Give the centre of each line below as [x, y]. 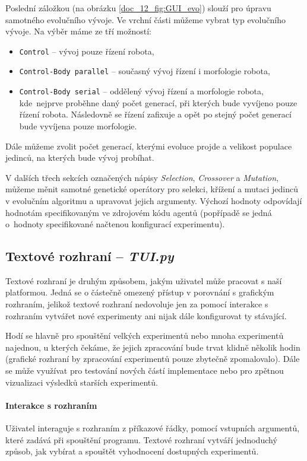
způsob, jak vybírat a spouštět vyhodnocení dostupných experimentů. [132, 451]
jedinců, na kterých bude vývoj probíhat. [80, 158]
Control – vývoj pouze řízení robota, [87, 51]
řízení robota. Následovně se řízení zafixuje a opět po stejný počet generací [155, 114]
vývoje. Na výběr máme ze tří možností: [78, 31]
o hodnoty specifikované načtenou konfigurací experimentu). [115, 224]
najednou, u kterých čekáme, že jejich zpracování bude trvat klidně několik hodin [153, 347]
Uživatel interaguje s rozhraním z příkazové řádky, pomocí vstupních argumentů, [153, 428]
